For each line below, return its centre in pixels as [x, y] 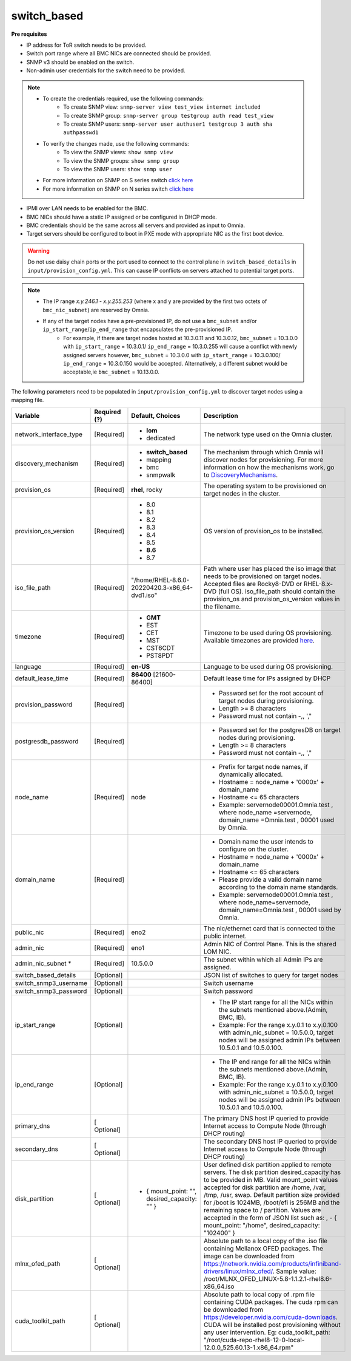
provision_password [44, 704]
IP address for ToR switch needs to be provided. [86, 45]
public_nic [29, 932]
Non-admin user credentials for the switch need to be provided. [106, 70]
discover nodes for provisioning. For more [263, 460]
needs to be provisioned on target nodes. [262, 576]
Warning [38, 251]
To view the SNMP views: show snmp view [118, 152]
